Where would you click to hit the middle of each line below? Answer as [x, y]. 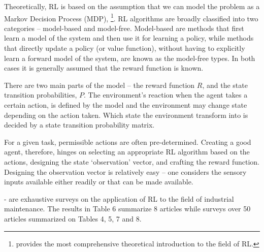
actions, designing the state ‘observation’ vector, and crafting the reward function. [132, 161]
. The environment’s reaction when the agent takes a [166, 95]
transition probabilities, [41, 95]
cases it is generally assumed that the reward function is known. [104, 68]
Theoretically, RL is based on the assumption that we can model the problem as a [132, 6]
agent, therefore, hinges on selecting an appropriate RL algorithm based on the [127, 152]
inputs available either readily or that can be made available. [99, 182]
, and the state [225, 85]
